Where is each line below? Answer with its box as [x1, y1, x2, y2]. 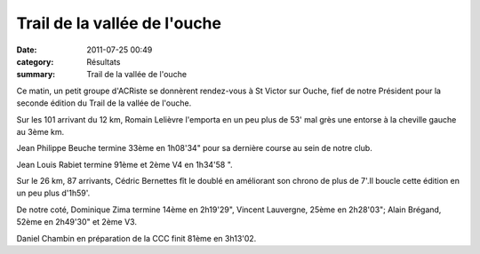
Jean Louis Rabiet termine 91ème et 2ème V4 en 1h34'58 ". [16, 159, 233, 170]
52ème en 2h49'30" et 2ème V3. [16, 217, 138, 227]
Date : [16, 44, 37, 55]
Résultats [86, 56, 121, 67]
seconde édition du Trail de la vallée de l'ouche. [16, 98, 192, 108]
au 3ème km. [16, 126, 65, 137]
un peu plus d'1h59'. [16, 187, 91, 199]
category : [16, 56, 54, 67]
